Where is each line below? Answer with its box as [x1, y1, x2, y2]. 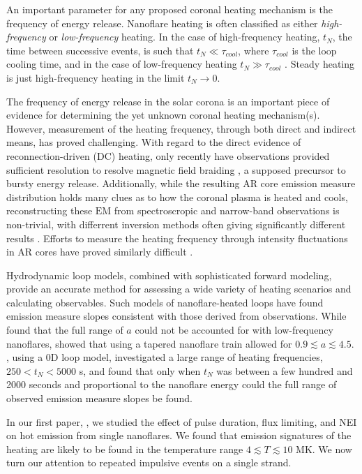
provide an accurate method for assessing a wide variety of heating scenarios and [6, 281, 352, 296]
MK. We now [296, 441, 352, 456]
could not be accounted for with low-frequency [135, 323, 333, 337]
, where [238, 43, 269, 57]
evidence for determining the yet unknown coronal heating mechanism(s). [6, 108, 320, 122]
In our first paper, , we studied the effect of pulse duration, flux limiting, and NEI [6, 414, 357, 429]
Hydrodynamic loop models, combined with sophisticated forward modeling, [6, 267, 332, 282]
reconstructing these [6, 203, 93, 218]
